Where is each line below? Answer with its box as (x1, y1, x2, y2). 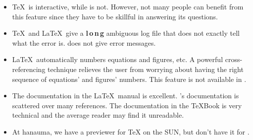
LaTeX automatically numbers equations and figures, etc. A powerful (12, 54, 223, 65)
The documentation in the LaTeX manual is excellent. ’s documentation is (12, 90, 239, 101)
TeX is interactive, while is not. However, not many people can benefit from (12, 1, 244, 11)
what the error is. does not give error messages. (12, 37, 156, 48)
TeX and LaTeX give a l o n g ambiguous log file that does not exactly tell (12, 28, 240, 38)
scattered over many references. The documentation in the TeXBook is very (12, 100, 242, 110)
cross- (225, 54, 243, 65)
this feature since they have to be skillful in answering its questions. (12, 11, 218, 21)
